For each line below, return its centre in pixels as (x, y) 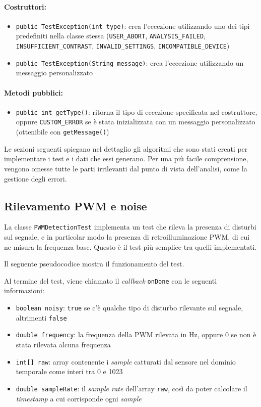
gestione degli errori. (36, 178)
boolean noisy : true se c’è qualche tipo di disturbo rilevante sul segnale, (129, 308)
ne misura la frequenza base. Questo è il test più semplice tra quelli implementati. (130, 246)
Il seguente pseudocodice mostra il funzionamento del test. (94, 264)
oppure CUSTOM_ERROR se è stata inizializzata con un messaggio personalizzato (136, 122)
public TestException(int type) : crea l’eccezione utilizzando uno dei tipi (133, 26)
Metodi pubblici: (34, 92)
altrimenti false (41, 317)
